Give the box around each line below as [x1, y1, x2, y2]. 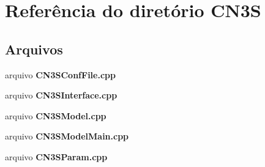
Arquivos [5, 39, 63, 58]
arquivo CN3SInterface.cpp [5, 89, 118, 102]
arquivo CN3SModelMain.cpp [5, 130, 129, 143]
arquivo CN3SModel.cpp [5, 109, 106, 122]
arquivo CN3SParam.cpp [5, 150, 108, 163]
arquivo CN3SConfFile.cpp [5, 68, 116, 81]
